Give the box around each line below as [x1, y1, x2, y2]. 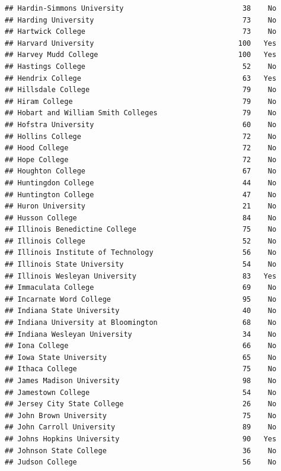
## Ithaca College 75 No [5, 365, 277, 374]
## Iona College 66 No [5, 342, 277, 350]
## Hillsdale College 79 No [5, 86, 277, 94]
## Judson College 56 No [5, 458, 277, 467]
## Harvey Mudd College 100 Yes [5, 50, 277, 59]
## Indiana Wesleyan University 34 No [5, 330, 277, 339]
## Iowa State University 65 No [5, 353, 277, 362]
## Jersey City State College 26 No [5, 400, 277, 409]
